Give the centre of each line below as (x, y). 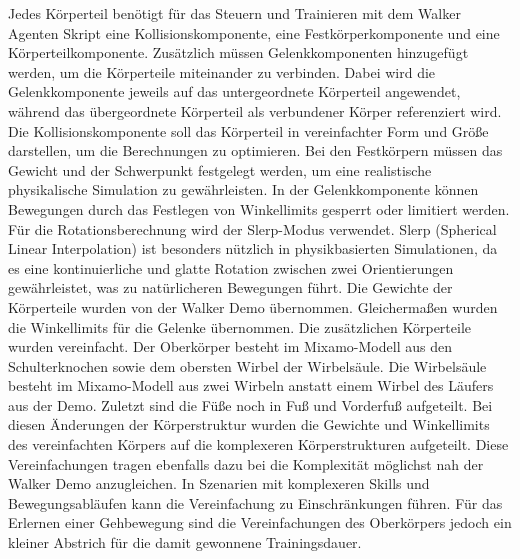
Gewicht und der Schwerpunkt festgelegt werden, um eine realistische (220, 169)
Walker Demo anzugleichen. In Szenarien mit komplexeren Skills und (219, 483)
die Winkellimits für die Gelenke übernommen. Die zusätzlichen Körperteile (239, 326)
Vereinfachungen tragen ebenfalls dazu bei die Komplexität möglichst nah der (246, 463)
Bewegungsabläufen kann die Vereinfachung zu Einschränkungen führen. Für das (255, 502)
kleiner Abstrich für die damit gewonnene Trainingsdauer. (185, 542)
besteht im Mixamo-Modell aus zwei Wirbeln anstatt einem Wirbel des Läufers (251, 385)
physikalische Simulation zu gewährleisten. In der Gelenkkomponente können (243, 189)
